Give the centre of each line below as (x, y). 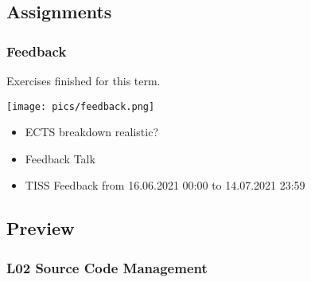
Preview (41, 228)
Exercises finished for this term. (84, 80)
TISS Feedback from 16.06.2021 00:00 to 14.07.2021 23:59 (165, 185)
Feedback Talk (60, 158)
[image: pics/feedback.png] (81, 106)
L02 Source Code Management (107, 267)
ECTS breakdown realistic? (91, 132)
